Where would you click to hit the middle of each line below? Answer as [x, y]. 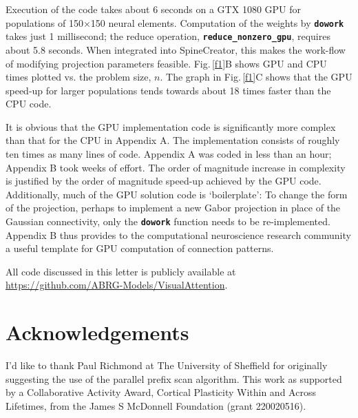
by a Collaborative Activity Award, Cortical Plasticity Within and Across [161, 392]
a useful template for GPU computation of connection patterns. [140, 248]
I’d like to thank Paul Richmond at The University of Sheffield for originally [167, 365]
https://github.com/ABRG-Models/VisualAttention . [117, 285]
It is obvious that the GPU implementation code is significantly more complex [171, 126]
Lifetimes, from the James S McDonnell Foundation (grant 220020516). [156, 405]
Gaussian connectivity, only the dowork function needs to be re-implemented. [168, 221]
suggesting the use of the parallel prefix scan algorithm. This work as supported [174, 378]
